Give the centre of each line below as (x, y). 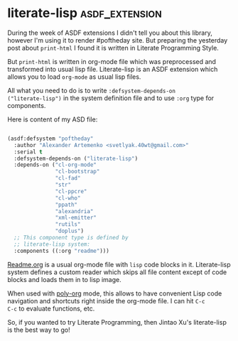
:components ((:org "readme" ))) (62, 251)
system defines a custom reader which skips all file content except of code (117, 272)
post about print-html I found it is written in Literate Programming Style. (113, 48)
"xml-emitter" (76, 218)
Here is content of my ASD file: (53, 119)
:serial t (28, 152)
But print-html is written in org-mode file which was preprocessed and (112, 61)
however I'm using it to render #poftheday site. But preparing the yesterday (118, 40)
